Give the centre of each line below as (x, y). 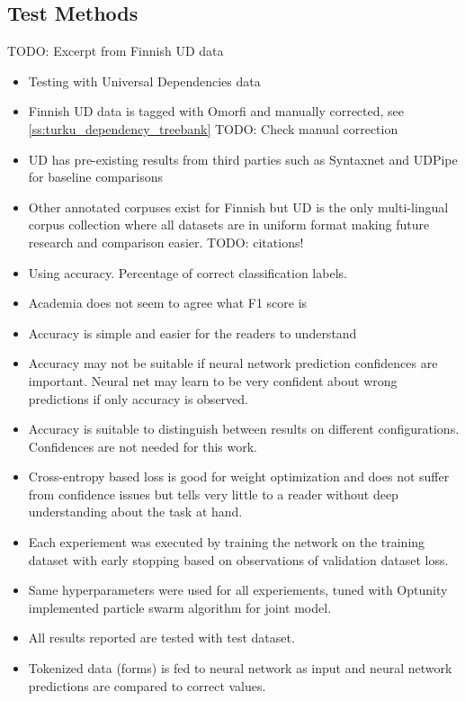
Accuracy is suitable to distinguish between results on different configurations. (244, 429)
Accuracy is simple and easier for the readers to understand (192, 333)
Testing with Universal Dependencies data (144, 81)
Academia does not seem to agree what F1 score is (168, 303)
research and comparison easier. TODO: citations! (166, 242)
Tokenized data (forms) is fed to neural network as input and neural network (240, 668)
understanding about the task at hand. (135, 512)
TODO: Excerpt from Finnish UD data (116, 51)
